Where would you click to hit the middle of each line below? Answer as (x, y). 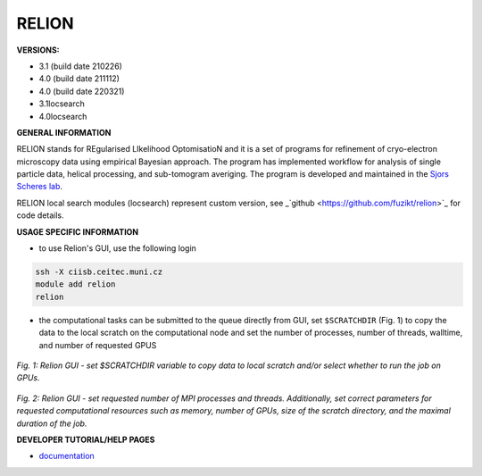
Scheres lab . (39, 187)
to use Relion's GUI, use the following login (117, 248)
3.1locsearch (62, 104)
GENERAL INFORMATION (64, 132)
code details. (40, 215)
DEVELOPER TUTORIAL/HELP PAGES (86, 439)
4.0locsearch (63, 116)
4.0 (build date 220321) (82, 91)
